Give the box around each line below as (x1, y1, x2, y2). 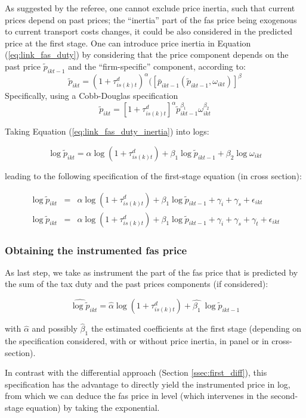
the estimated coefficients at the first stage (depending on (91, 322, 302, 335)
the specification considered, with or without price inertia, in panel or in (5, 335, 269, 347)
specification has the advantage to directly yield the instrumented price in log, (5, 378, 290, 390)
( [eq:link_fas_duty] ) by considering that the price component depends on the (5, 48, 289, 61)
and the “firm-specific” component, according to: (68, 60, 246, 72)
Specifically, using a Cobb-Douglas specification (5, 89, 178, 102)
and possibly (32, 322, 78, 335)
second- (270, 389, 298, 402)
